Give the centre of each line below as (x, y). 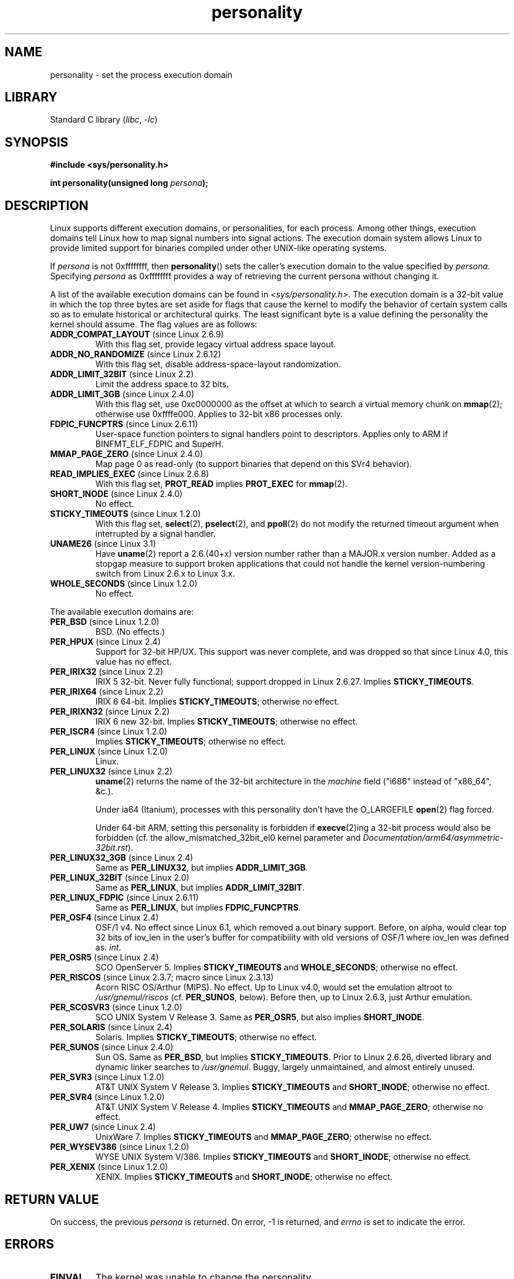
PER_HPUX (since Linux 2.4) (105, 642)
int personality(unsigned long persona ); (129, 183)
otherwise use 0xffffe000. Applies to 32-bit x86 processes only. (219, 414)
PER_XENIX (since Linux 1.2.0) (109, 1167)
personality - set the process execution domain (141, 75)
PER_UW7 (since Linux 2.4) (103, 1127)
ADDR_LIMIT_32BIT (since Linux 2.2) (122, 374)
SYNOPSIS (37, 142)
